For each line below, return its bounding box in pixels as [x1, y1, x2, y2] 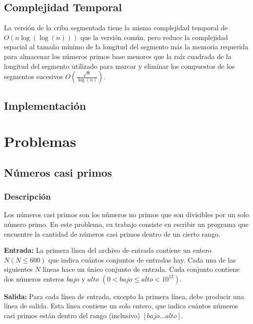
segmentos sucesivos [4, 71, 63, 81]
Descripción [4, 190, 51, 202]
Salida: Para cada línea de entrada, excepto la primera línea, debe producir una [4, 291, 244, 301]
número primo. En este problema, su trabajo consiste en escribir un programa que [4, 219, 249, 229]
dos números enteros [4, 273, 64, 283]
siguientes [4, 264, 33, 274]
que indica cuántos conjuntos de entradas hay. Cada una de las [48, 254, 236, 264]
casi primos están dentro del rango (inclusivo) [4, 310, 140, 321]
